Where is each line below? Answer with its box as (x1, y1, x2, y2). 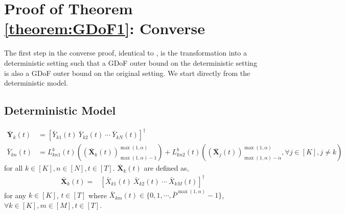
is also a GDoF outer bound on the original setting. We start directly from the (4, 67, 250, 78)
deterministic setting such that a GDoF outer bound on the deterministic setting (4, 57, 257, 68)
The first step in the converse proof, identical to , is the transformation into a (4, 47, 247, 58)
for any (4, 190, 27, 200)
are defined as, (144, 163, 189, 173)
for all (4, 163, 23, 173)
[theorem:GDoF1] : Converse (4, 18, 205, 39)
